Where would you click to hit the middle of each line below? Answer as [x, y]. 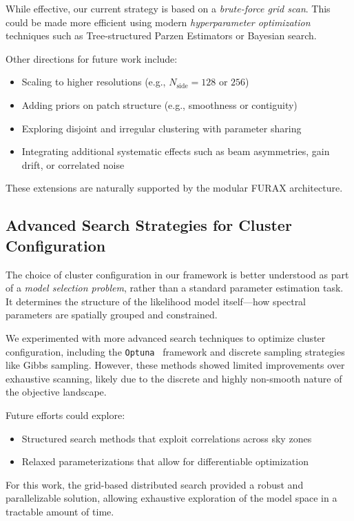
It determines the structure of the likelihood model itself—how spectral [156, 301]
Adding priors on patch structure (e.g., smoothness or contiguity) [159, 104]
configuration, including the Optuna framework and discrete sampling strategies [175, 351]
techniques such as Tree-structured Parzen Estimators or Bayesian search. [161, 35]
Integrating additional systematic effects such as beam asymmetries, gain [176, 151]
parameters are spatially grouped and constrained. [112, 315]
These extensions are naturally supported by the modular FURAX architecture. [174, 188]
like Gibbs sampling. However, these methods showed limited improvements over [175, 365]
